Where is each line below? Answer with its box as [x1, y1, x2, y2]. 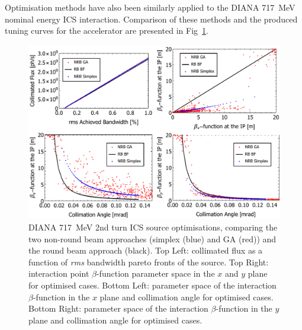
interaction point [28, 267, 89, 280]
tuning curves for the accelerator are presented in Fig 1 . [5, 24, 208, 37]
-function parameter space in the [96, 267, 215, 280]
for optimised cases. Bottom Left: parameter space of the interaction [28, 278, 277, 291]
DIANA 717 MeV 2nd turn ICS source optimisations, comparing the [28, 220, 278, 233]
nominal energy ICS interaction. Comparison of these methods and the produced [5, 12, 298, 25]
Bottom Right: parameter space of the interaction [28, 302, 208, 315]
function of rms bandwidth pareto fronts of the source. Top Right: [28, 255, 269, 268]
